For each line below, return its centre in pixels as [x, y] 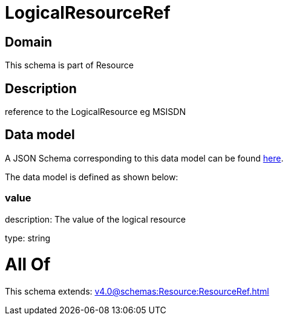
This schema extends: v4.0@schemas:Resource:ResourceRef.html [137, 292]
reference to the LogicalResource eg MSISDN [95, 112]
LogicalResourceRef [88, 13]
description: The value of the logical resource [95, 219]
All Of [28, 265]
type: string [28, 238]
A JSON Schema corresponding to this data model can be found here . [144, 158]
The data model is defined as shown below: [92, 177]
